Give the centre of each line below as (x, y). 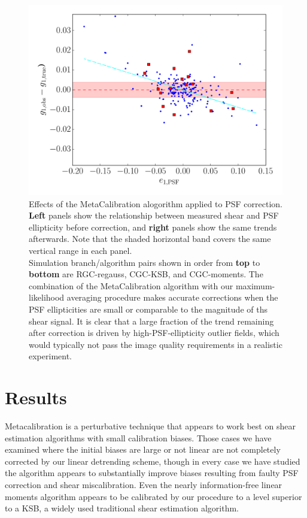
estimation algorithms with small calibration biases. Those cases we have (138, 437)
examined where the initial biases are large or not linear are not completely (143, 449)
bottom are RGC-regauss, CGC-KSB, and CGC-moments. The (146, 274)
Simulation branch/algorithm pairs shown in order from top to (145, 262)
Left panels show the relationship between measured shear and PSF (154, 215)
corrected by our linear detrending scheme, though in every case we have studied (153, 461)
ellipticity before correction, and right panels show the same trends (153, 227)
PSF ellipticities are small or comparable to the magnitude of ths (148, 309)
